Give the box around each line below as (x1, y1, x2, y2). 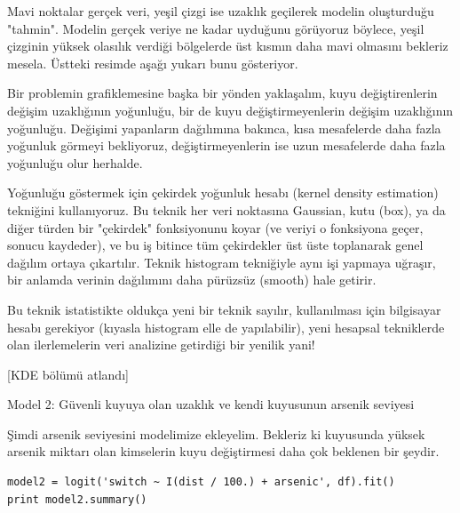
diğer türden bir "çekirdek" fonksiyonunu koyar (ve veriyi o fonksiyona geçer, (7, 218, 424, 236)
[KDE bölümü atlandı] (7, 365, 129, 383)
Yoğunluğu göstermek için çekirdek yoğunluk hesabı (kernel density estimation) (7, 183, 439, 202)
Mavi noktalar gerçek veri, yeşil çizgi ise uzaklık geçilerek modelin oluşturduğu (7, 2, 434, 20)
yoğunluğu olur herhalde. (7, 153, 143, 172)
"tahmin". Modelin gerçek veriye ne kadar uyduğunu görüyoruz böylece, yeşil (7, 19, 424, 37)
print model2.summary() (7, 493, 147, 506)
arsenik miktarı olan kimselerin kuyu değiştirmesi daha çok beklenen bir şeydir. (7, 442, 440, 461)
